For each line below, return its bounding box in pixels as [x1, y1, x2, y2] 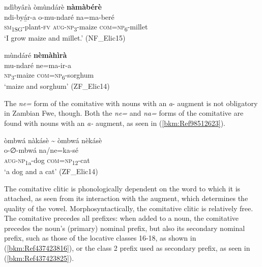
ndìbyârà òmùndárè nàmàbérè [4, 2, 102, 12]
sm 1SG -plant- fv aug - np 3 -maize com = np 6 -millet [4, 21, 148, 33]
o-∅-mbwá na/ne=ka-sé [4, 145, 79, 155]
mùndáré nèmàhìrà [4, 49, 67, 60]
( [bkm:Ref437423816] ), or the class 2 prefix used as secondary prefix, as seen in [4, 243, 250, 253]
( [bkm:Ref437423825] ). [4, 252, 74, 263]
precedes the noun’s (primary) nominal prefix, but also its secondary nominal [4, 222, 245, 233]
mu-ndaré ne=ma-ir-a [4, 59, 71, 70]
